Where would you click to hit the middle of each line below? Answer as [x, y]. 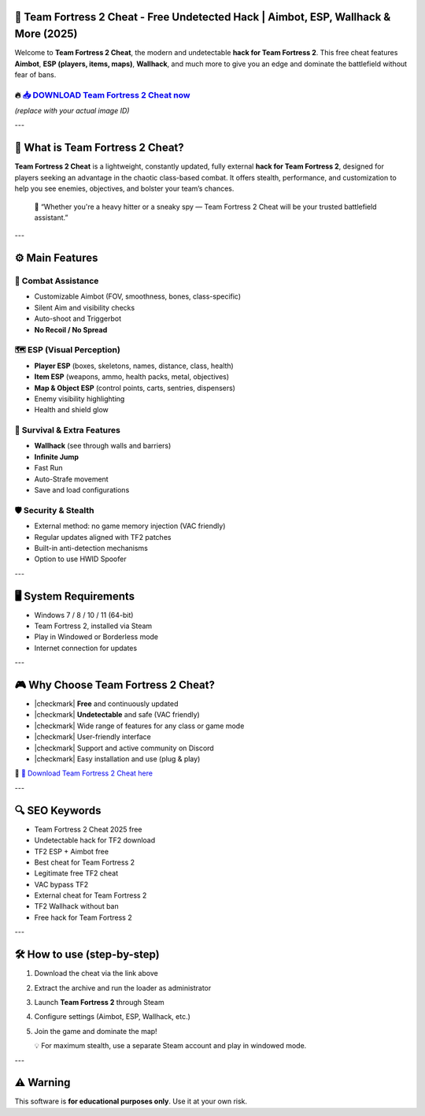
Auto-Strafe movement [72, 479]
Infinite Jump [56, 456]
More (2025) [46, 34]
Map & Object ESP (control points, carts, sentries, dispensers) [135, 388]
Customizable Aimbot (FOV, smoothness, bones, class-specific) [138, 296]
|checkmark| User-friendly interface [92, 737]
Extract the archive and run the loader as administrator [123, 988]
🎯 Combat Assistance [57, 281]
